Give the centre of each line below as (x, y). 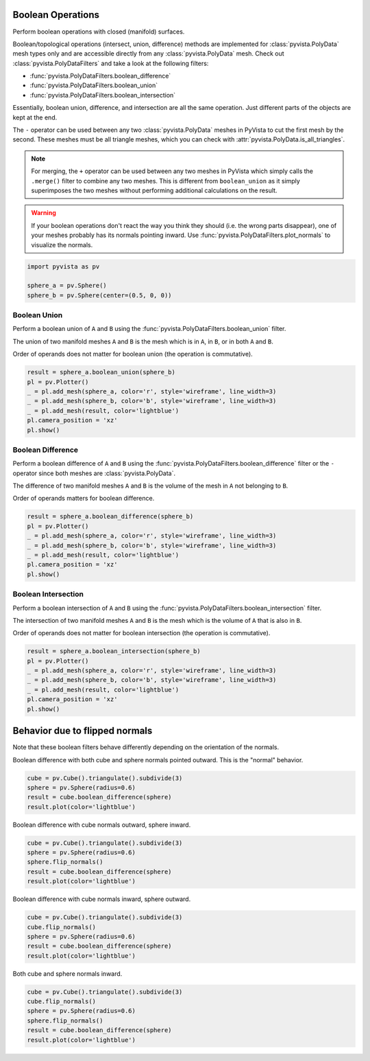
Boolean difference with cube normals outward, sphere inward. (102, 825)
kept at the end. (35, 117)
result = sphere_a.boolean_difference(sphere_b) (110, 516)
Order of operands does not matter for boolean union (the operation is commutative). (133, 354)
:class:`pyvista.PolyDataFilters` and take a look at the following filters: (111, 63)
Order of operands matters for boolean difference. (84, 499)
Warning (44, 213)
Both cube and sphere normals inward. (67, 973)
